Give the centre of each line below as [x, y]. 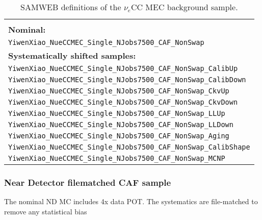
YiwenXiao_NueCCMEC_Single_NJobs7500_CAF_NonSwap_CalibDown [127, 80]
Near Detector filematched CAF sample [88, 182]
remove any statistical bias [46, 211]
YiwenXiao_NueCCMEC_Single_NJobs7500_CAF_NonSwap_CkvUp [119, 91]
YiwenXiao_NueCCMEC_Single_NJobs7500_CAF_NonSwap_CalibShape [129, 147]
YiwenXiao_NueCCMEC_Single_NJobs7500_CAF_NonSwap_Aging [119, 136]
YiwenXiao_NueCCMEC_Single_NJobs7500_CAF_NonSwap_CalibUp [123, 68]
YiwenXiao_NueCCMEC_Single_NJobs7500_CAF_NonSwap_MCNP [117, 158]
